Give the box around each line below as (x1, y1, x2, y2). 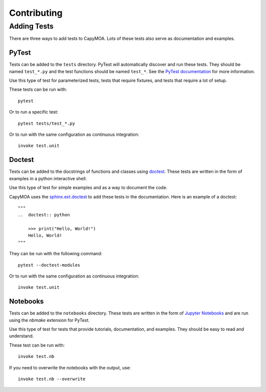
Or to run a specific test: (9, 109, 59, 115)
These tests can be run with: (9, 86, 67, 92)
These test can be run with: (9, 342, 65, 348)
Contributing (9, 7, 63, 18)
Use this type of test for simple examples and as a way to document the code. (9, 185, 167, 191)
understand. (9, 333, 34, 339)
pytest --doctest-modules (18, 262, 81, 268)
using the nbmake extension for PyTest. (9, 317, 90, 323)
